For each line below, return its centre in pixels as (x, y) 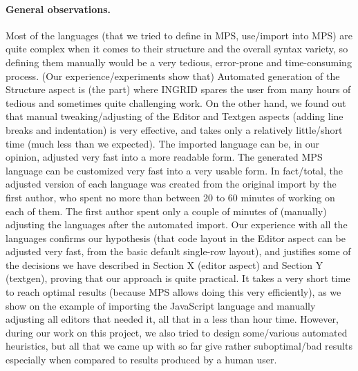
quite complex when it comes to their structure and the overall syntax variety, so (177, 49)
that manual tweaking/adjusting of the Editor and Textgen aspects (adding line (175, 116)
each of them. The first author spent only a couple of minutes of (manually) (166, 211)
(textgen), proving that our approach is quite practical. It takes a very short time (178, 278)
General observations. (58, 9)
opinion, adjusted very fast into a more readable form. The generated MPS (164, 157)
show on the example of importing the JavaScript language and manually (161, 305)
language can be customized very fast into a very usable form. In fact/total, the (174, 170)
